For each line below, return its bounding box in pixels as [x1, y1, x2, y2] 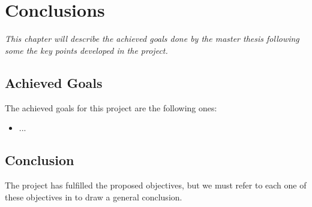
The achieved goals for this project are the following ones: [5, 101, 217, 114]
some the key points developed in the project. [5, 44, 168, 56]
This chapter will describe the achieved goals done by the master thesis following [5, 32, 299, 45]
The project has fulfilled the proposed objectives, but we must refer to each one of [5, 178, 307, 191]
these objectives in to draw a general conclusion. [5, 190, 182, 203]
